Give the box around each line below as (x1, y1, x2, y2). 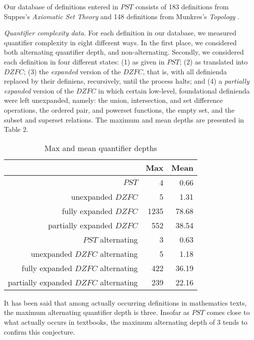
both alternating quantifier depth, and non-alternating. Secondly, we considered (4, 47, 244, 57)
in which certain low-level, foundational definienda (98, 85, 250, 95)
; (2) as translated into (179, 56, 248, 66)
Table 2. (4, 124, 29, 134)
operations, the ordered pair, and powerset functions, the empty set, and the (4, 104, 235, 115)
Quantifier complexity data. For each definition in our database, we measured (4, 28, 236, 38)
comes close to (206, 307, 250, 317)
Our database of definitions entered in (4, 1, 119, 11)
